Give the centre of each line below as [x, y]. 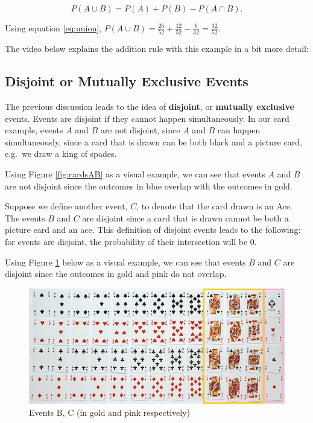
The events [25, 218]
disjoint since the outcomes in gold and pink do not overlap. [116, 274]
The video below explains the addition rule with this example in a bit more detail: [157, 49]
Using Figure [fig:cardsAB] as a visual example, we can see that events [135, 174]
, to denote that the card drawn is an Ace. [214, 206]
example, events [34, 130]
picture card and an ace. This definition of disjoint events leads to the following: [153, 230]
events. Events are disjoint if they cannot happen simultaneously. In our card [147, 118]
